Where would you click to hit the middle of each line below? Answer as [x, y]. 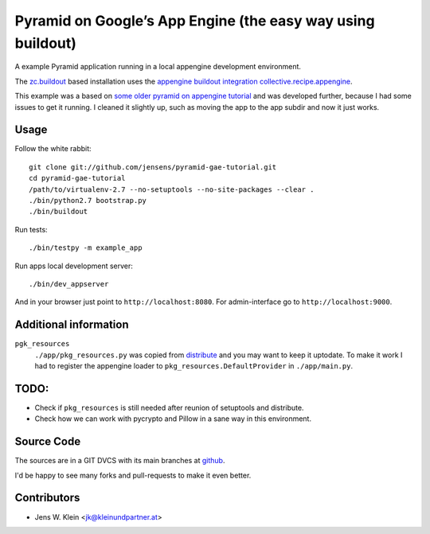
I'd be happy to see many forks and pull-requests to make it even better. [133, 475]
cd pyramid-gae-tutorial [77, 178]
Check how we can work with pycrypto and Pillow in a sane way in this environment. [173, 419]
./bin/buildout [59, 212]
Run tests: [31, 229]
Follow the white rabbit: [53, 149]
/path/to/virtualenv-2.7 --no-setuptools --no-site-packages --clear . [172, 189]
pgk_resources [42, 344]
